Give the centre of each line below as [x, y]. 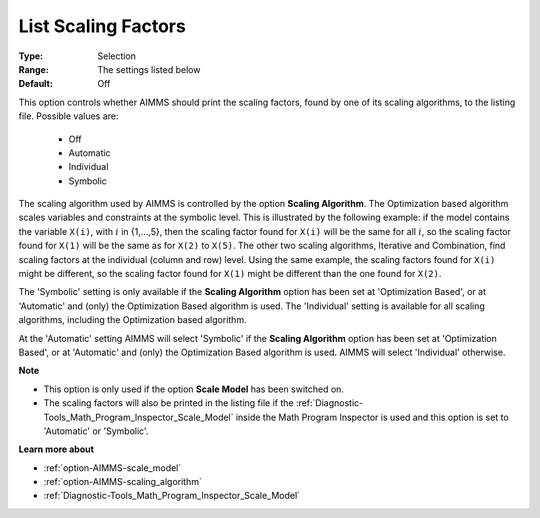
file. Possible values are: [68, 116]
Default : [36, 84]
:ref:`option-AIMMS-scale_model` [112, 467]
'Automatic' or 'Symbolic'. [96, 431]
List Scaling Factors [102, 26]
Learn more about [56, 449]
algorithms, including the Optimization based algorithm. [132, 320]
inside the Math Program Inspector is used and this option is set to [372, 417]
